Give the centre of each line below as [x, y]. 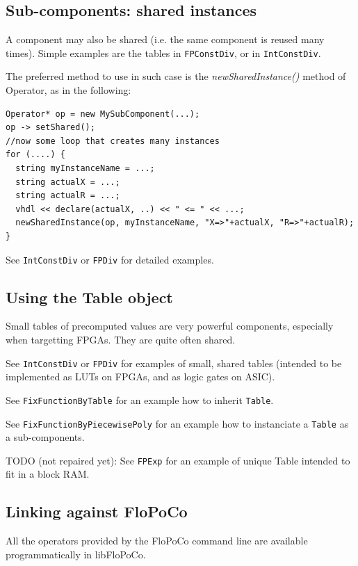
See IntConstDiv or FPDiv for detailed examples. [110, 259]
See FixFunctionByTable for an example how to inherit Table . [140, 399]
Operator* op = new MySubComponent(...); [103, 114]
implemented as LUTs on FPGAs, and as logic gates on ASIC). [140, 377]
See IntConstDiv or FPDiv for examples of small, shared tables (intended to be [174, 363]
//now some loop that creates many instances [113, 141]
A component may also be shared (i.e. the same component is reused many [165, 39]
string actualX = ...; [68, 182]
